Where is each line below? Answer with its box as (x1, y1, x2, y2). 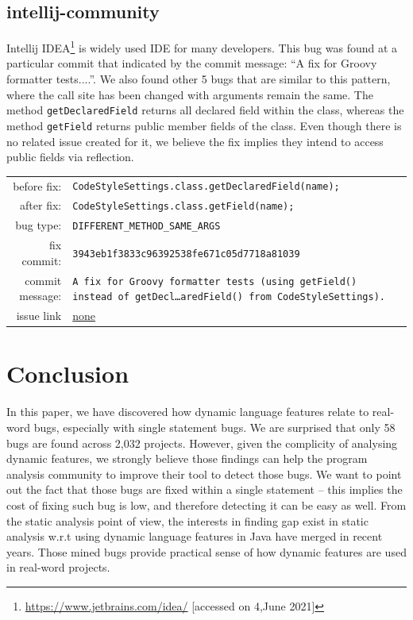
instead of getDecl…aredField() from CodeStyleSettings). (72, 291, 385, 303)
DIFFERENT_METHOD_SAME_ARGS (72, 221, 221, 233)
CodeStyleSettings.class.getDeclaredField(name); (72, 181, 340, 193)
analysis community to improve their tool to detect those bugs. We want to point (6, 465, 402, 482)
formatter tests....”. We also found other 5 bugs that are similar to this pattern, (6, 71, 391, 87)
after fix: (20, 197, 62, 214)
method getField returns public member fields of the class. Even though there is (6, 117, 402, 133)
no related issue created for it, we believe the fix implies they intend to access (6, 133, 384, 149)
